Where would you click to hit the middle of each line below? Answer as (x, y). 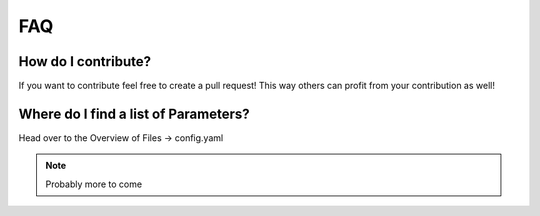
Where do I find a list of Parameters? (134, 113)
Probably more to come (94, 184)
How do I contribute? (85, 61)
